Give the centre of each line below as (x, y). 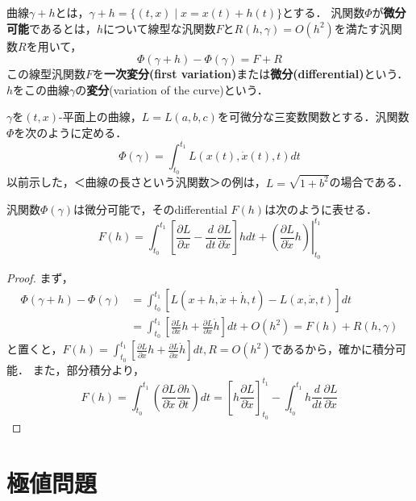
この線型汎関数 (46, 74)
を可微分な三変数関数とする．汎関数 (313, 117)
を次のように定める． (71, 132)
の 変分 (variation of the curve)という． (172, 89)
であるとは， (63, 28)
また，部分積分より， (89, 369)
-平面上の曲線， (100, 117)
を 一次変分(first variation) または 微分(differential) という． (251, 74)
